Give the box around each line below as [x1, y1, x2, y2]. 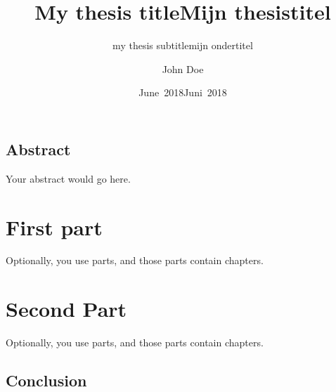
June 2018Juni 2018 [138, 85, 227, 100]
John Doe [162, 61, 204, 76]
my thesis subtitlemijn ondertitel [112, 38, 253, 53]
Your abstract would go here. [6, 171, 131, 185]
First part [6, 212, 103, 241]
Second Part [6, 294, 127, 323]
